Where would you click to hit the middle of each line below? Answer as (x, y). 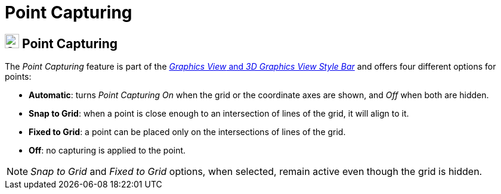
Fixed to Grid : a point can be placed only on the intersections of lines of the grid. (187, 132)
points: (18, 77)
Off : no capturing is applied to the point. (107, 151)
